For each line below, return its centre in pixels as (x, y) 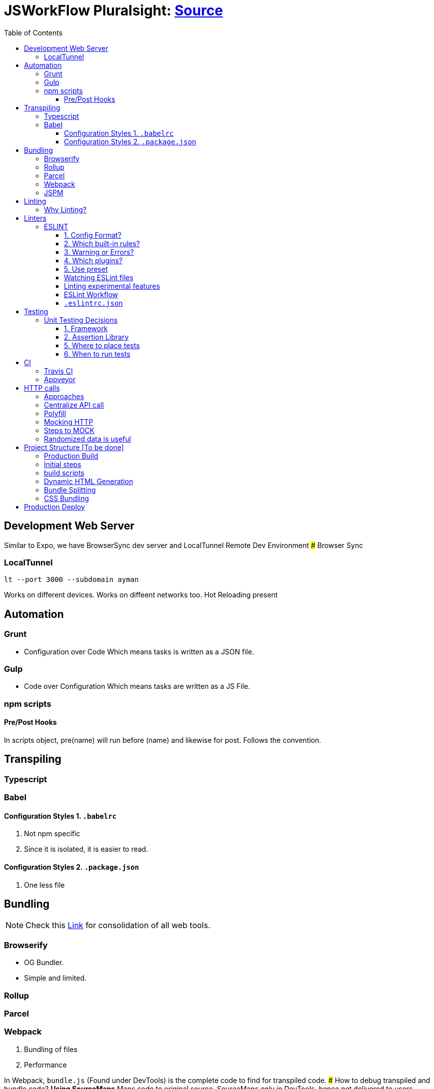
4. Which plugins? (93, 260)
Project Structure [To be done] (74, 447)
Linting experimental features (112, 286)
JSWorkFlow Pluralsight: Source (114, 10)
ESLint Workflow (91, 294)
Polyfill (55, 413)
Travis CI (58, 371)
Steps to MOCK (69, 430)
